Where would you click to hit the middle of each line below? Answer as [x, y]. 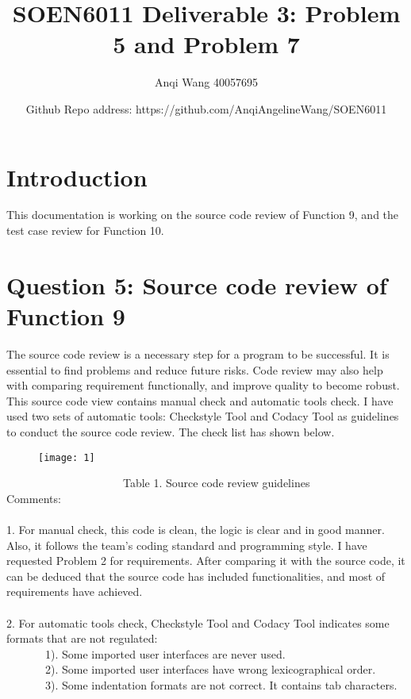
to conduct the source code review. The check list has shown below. [171, 431]
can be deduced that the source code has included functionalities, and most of [196, 576]
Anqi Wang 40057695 [206, 82]
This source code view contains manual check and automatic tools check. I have [200, 400]
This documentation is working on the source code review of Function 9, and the [203, 215]
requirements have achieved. [75, 591]
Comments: [34, 498]
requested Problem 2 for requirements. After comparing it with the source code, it [206, 561]
